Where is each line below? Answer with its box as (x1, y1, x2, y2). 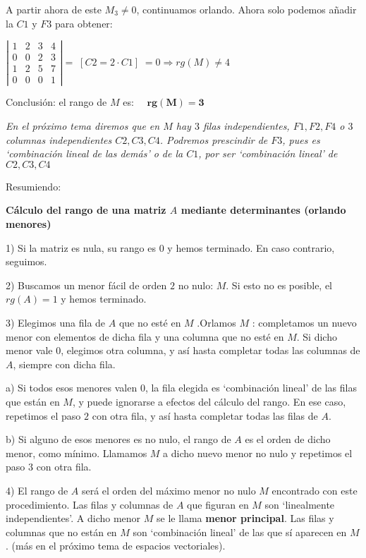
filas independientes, (202, 119, 290, 133)
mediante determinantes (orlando (181, 202, 346, 217)
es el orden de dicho (245, 432, 331, 447)
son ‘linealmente (264, 497, 335, 511)
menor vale (6, 343, 53, 358)
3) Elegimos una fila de (6, 315, 106, 330)
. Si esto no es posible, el (226, 277, 333, 292)
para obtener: (54, 16, 113, 30)
